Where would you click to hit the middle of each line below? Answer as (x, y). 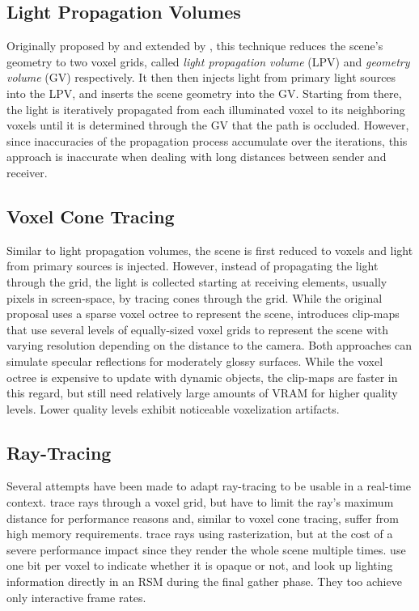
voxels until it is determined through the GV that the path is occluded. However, (208, 125)
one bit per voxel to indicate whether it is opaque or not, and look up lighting (200, 565)
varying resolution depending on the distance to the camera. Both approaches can (209, 345)
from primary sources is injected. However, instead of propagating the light (193, 266)
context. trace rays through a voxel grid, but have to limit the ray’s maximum (200, 502)
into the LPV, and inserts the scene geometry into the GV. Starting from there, (204, 93)
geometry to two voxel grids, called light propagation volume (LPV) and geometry (208, 61)
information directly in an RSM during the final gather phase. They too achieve (204, 581)
